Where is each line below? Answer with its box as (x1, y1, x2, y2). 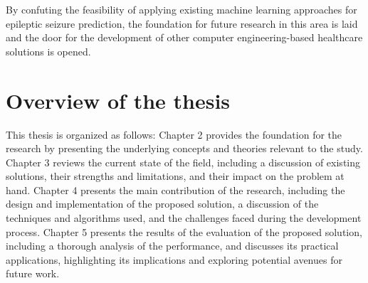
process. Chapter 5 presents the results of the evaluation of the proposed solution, (6, 224, 362, 239)
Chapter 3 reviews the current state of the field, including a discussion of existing (6, 154, 361, 169)
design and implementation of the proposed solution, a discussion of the (6, 196, 319, 211)
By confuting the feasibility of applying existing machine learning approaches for (6, 2, 357, 16)
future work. (6, 266, 60, 281)
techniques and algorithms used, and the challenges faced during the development (6, 210, 362, 225)
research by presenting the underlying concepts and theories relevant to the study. (6, 141, 363, 156)
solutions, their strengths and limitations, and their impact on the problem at (6, 169, 345, 183)
